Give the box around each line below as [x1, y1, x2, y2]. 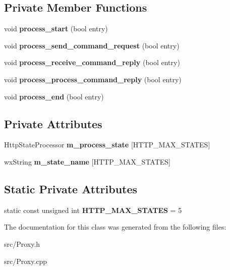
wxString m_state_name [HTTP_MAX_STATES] [4, 156, 170, 167]
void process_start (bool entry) [4, 23, 108, 34]
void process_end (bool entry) [4, 91, 104, 101]
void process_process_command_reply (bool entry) [4, 74, 182, 84]
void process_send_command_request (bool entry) [4, 40, 180, 50]
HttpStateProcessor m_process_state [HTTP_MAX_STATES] [4, 139, 210, 150]
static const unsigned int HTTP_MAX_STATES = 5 [4, 204, 182, 215]
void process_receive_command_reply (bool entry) [4, 57, 180, 68]
